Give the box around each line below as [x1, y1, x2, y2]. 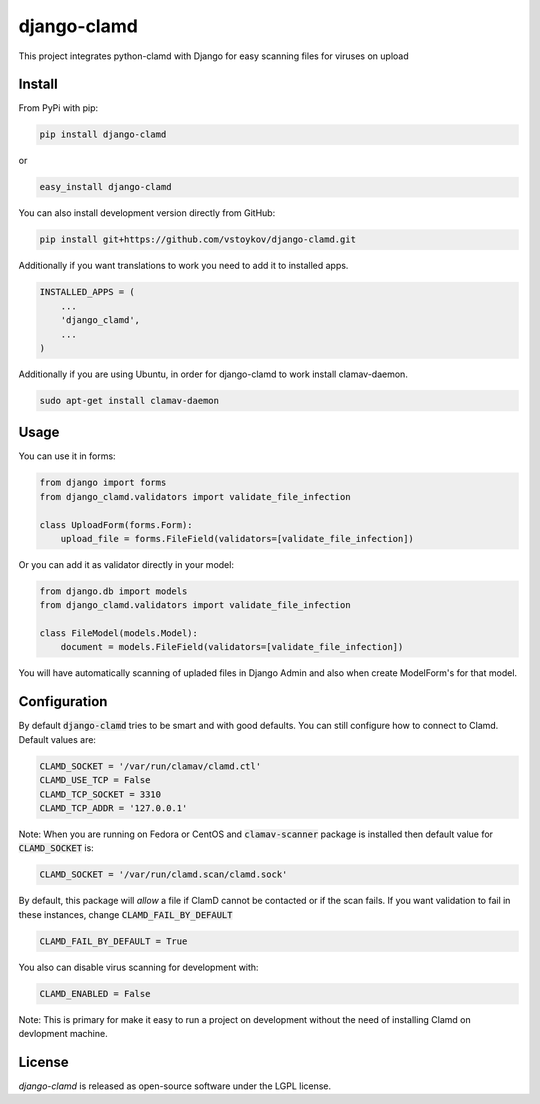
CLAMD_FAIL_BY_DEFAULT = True [39, 935, 188, 947]
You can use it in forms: [18, 450, 116, 462]
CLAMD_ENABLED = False [39, 988, 151, 999]
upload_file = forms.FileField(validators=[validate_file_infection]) [60, 533, 415, 544]
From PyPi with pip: [18, 102, 99, 114]
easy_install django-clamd [39, 181, 172, 193]
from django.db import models [39, 585, 188, 597]
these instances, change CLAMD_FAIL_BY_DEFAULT [18, 908, 233, 920]
